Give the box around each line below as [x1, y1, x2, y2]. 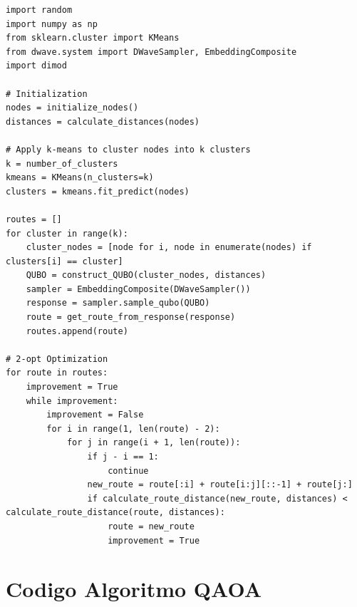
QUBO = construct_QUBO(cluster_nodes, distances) [26, 270, 267, 281]
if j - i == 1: [87, 452, 159, 462]
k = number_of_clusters [6, 158, 118, 169]
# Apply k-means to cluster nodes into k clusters [6, 144, 251, 155]
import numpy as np [6, 19, 98, 29]
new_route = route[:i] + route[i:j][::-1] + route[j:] [87, 479, 353, 490]
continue [108, 465, 149, 476]
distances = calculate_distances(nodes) [6, 116, 200, 127]
